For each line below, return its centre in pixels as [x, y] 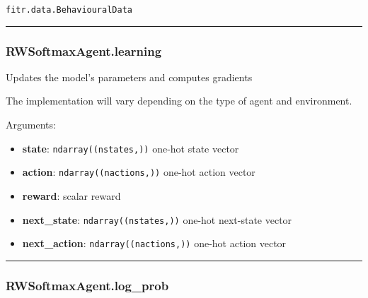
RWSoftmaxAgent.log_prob [87, 285]
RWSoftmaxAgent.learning [84, 50]
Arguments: [31, 125]
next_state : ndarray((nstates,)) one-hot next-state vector [157, 219]
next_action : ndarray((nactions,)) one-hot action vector [154, 243]
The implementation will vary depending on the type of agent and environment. [179, 101]
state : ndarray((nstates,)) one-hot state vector [131, 148]
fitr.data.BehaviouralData [69, 10]
